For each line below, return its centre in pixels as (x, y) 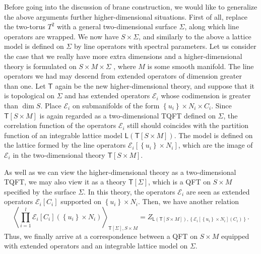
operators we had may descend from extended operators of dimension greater (123, 76)
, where (125, 66)
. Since (221, 105)
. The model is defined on (213, 135)
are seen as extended (218, 191)
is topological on (29, 96)
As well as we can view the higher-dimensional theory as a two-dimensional (120, 172)
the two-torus (25, 26)
